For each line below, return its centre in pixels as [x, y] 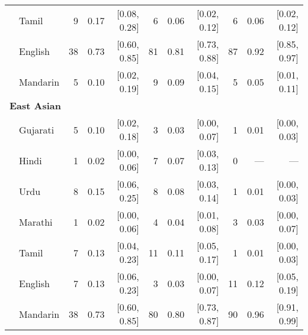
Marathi [36, 222]
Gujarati [37, 129]
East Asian [36, 105]
